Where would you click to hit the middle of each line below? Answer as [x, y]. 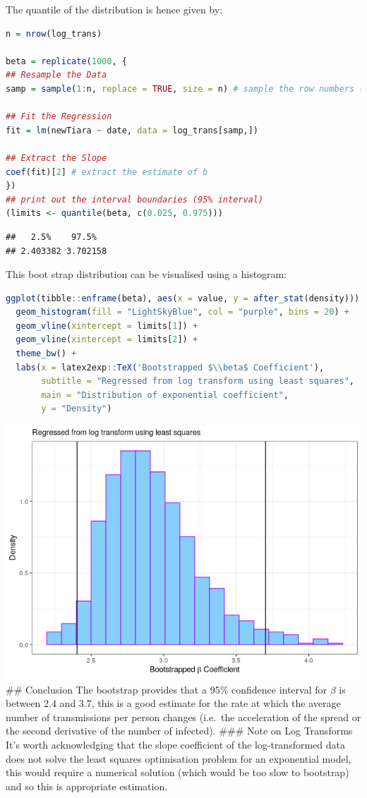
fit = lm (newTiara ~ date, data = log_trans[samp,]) [132, 130]
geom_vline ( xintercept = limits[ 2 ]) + [107, 340]
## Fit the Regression [59, 117]
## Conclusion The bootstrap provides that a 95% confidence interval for [166, 689]
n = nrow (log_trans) [54, 34]
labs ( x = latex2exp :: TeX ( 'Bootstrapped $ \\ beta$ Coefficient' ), [170, 367]
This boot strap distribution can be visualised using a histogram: [146, 274]
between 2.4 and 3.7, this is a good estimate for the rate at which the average [173, 703]
